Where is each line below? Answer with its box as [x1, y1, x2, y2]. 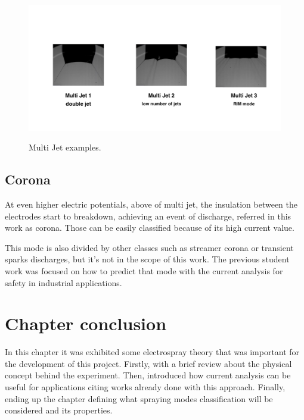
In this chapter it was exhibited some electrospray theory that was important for [5, 346, 300, 358]
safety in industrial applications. [5, 276, 122, 289]
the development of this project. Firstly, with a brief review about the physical [5, 357, 292, 369]
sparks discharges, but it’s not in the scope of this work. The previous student [5, 253, 290, 265]
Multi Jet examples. [29, 141, 101, 153]
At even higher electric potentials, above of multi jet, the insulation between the [5, 198, 297, 210]
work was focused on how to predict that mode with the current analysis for [5, 264, 283, 277]
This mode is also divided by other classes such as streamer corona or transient [5, 241, 294, 253]
